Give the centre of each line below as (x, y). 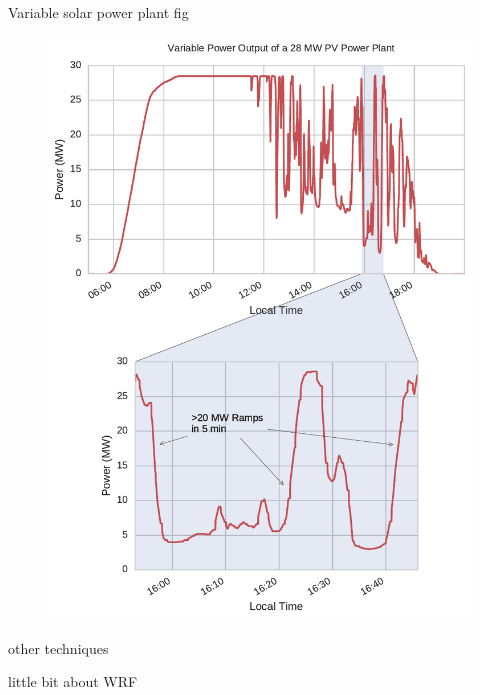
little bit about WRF (73, 681)
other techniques (58, 647)
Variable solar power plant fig (98, 12)
